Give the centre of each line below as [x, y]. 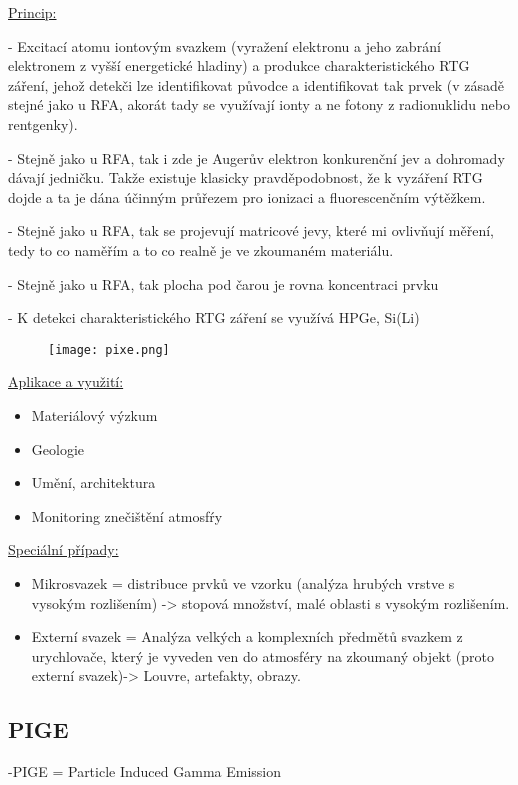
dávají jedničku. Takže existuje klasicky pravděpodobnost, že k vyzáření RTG [245, 177]
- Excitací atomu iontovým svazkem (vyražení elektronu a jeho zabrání [224, 45]
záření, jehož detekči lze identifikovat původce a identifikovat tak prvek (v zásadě [256, 84]
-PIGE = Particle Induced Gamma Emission [144, 771]
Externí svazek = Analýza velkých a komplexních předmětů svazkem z [247, 636]
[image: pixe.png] [109, 349]
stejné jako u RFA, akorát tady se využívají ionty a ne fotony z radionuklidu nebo [259, 104]
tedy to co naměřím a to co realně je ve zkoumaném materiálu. [201, 249]
